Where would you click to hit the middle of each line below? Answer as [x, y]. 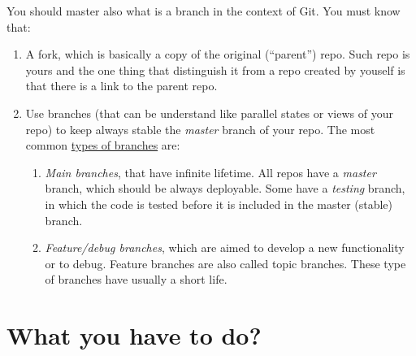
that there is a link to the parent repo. [121, 86]
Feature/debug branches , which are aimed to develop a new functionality [225, 247]
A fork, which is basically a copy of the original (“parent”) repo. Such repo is [218, 54]
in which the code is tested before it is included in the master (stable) [219, 204]
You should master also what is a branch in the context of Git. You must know [204, 11]
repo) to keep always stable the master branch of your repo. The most [200, 129]
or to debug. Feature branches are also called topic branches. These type [225, 263]
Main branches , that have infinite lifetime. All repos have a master [210, 172]
